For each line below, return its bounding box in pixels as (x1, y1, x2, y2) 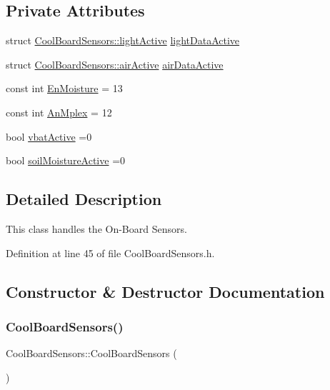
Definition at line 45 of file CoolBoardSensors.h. (6, 245, 215, 260)
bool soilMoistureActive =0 (6, 153, 126, 168)
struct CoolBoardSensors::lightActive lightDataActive (6, 33, 240, 48)
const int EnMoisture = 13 (6, 81, 123, 96)
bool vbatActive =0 (6, 129, 92, 144)
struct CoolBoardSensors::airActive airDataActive (6, 56, 224, 71)
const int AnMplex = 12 (6, 104, 112, 119)
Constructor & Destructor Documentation (6, 280, 325, 302)
